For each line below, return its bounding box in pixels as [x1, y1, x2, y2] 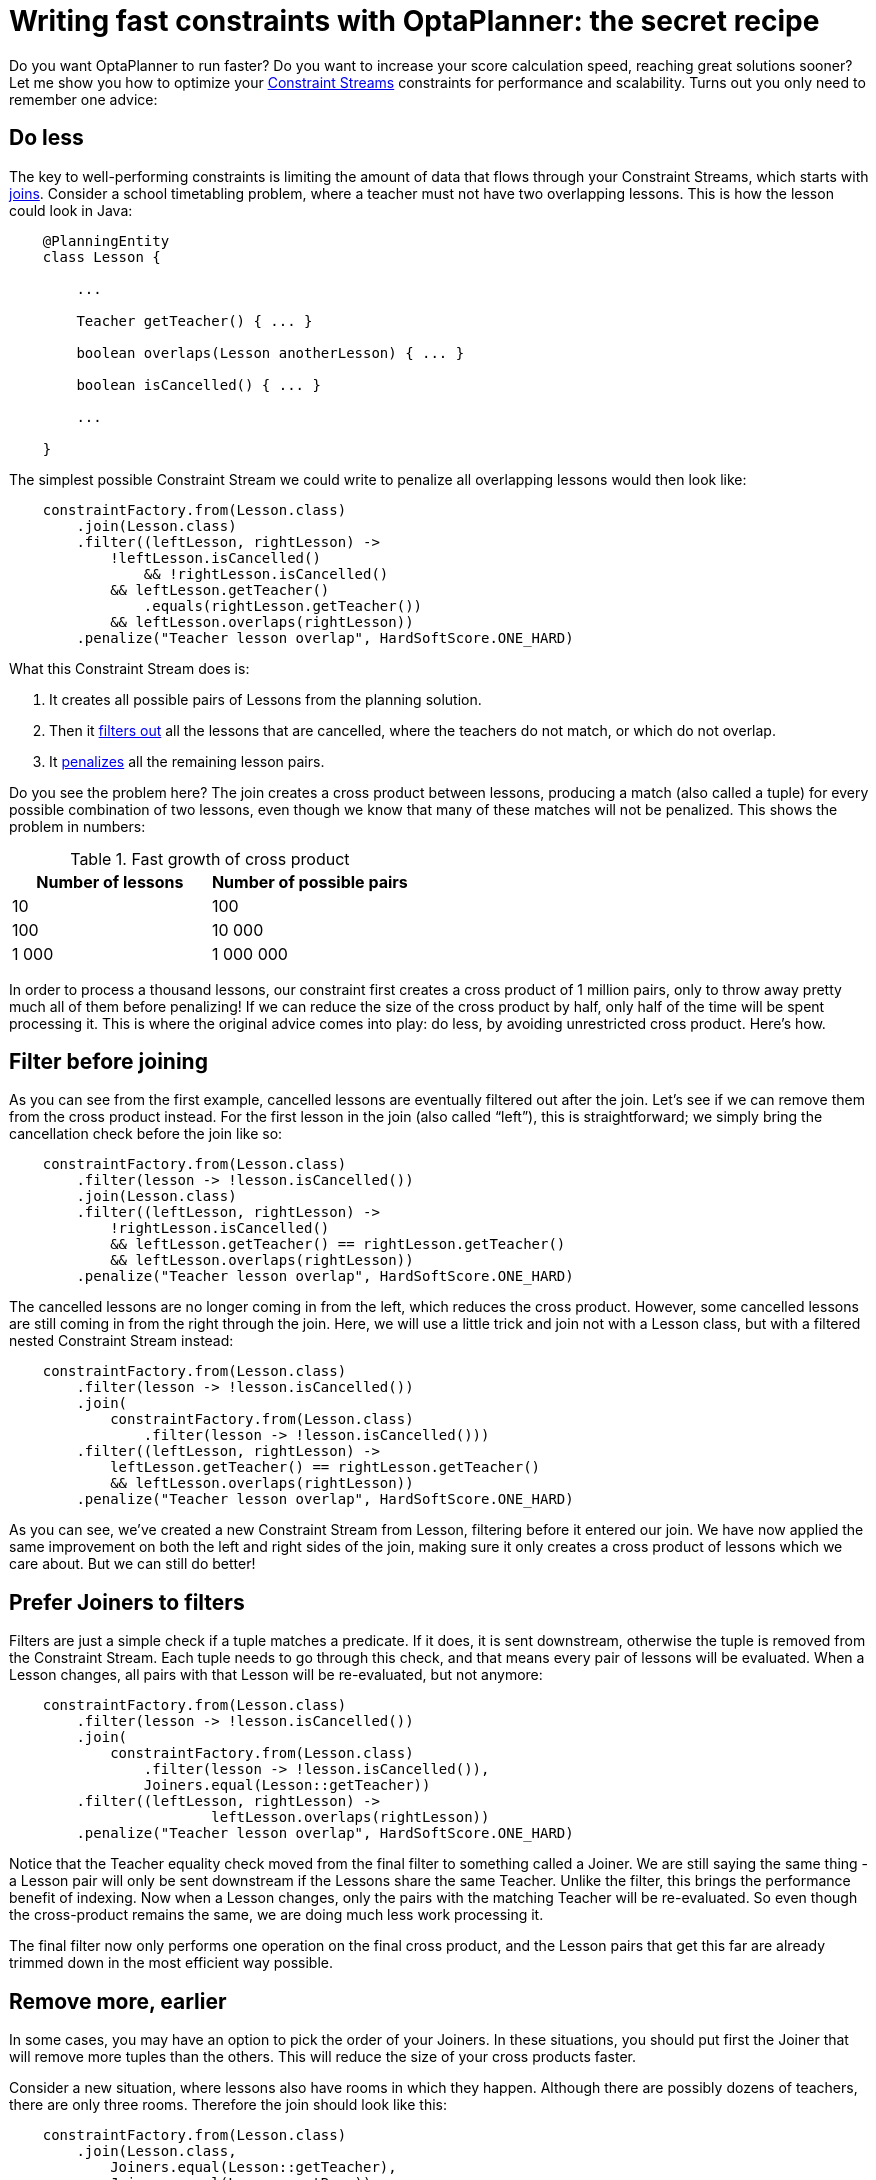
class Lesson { [42, 248, 161, 265]
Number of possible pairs [211, 871, 408, 892]
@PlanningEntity [42, 232, 170, 249]
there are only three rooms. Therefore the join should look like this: [9, 2096, 447, 2114]
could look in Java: [9, 201, 133, 219]
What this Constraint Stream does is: [9, 659, 250, 677]
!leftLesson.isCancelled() [110, 549, 321, 566]
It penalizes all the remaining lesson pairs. [49, 752, 325, 770]
